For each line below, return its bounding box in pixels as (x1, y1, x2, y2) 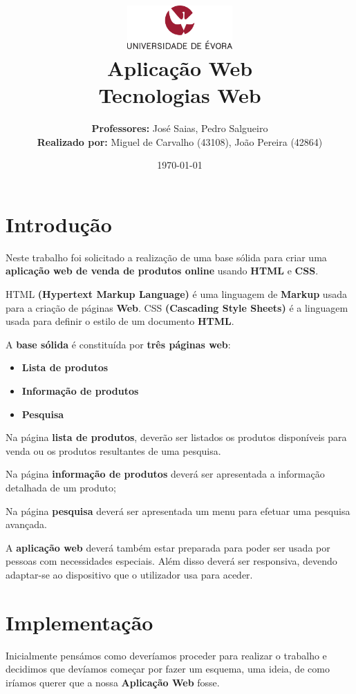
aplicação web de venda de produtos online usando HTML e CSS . (6, 263, 319, 278)
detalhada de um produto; (6, 480, 116, 494)
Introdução (6, 209, 112, 238)
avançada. (6, 517, 47, 532)
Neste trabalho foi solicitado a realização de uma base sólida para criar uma (6, 250, 327, 264)
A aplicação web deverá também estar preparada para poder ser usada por (6, 540, 330, 554)
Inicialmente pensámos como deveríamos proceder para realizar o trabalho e (6, 648, 327, 662)
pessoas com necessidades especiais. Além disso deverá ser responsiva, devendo (6, 554, 337, 568)
